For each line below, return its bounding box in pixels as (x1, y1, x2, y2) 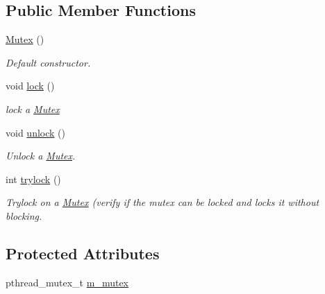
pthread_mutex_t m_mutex (6, 275, 128, 289)
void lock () (6, 78, 55, 93)
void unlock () (6, 125, 65, 139)
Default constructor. (6, 55, 91, 69)
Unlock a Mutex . (6, 148, 76, 163)
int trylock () (6, 171, 61, 186)
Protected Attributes (6, 242, 160, 263)
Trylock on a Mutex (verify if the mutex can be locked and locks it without (6, 195, 319, 209)
